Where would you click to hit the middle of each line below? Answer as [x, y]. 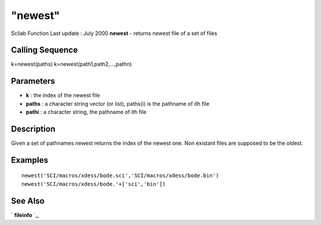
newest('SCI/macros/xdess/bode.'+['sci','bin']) [94, 184]
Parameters [33, 81]
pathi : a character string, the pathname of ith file [86, 112]
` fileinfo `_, [25, 215]
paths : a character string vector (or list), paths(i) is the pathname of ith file [118, 103]
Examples [30, 160]
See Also [28, 201]
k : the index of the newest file [63, 96]
